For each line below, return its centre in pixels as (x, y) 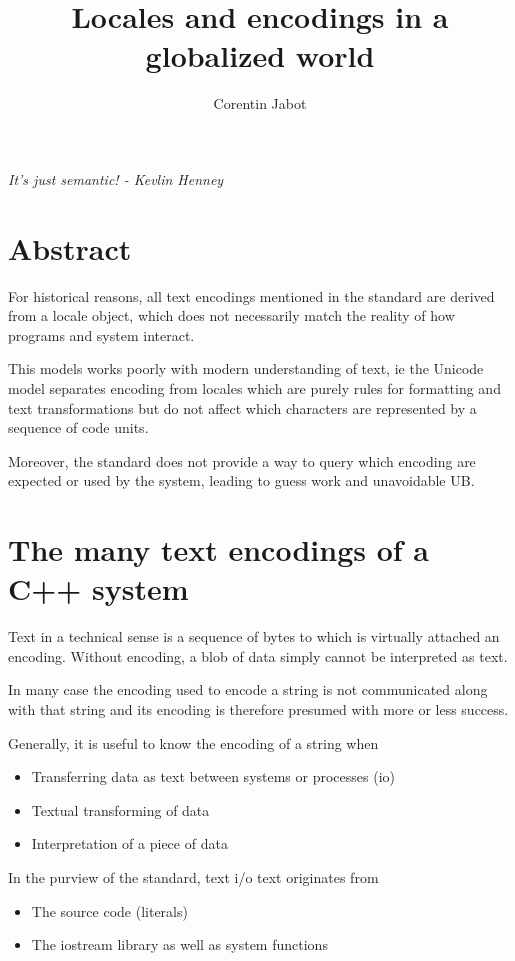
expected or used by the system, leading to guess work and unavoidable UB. (241, 480)
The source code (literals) (109, 910)
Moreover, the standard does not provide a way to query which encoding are (242, 460)
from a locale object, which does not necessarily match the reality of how (231, 315)
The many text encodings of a (218, 549)
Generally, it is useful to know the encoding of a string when (193, 742)
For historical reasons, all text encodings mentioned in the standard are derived (251, 295)
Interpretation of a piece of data (129, 843)
